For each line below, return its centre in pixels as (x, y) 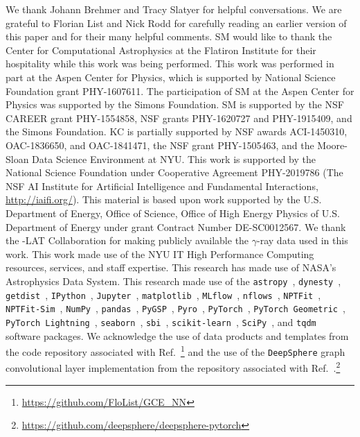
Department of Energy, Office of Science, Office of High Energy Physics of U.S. (173, 213)
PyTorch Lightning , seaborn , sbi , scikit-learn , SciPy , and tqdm (161, 322)
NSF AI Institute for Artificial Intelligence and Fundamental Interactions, (162, 186)
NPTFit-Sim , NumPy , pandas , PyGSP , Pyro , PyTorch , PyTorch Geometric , (175, 308)
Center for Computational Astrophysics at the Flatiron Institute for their (161, 50)
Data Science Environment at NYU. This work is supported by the (174, 158)
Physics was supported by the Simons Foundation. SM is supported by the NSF (175, 104)
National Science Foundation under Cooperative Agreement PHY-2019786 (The (174, 172)
